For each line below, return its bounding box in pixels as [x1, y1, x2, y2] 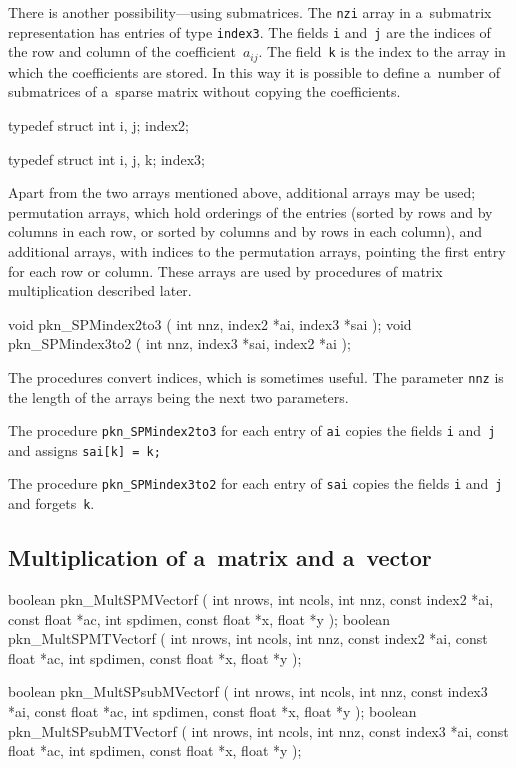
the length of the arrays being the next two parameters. [8, 386, 349, 407]
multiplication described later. [8, 280, 192, 301]
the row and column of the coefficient [8, 41, 236, 62]
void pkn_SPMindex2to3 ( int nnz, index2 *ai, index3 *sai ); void [8, 313, 412, 334]
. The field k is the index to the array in [258, 41, 506, 62]
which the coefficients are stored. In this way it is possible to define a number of [8, 61, 501, 82]
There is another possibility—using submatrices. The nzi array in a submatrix [8, 2, 492, 22]
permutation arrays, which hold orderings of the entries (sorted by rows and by [8, 201, 493, 222]
